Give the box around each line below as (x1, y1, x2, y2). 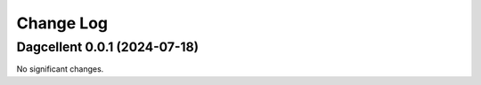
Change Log (16, 13, 109, 33)
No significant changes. (16, 64, 104, 74)
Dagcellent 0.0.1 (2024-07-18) (16, 39, 200, 55)
